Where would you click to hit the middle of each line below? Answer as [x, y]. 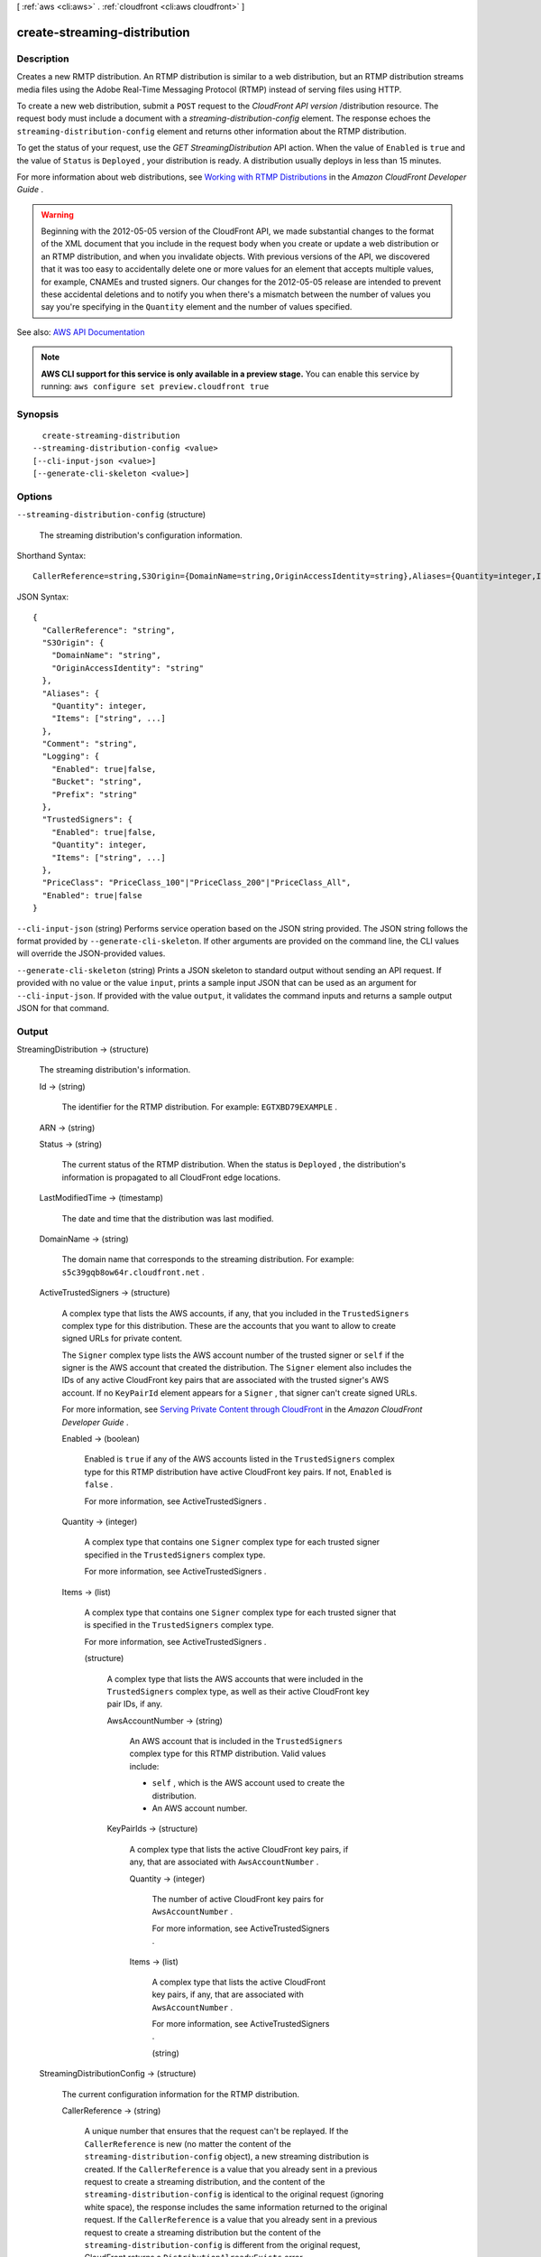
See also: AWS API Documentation [81, 332]
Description [43, 59]
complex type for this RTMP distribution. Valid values [228, 1754]
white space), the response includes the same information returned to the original [236, 2206]
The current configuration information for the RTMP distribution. [181, 2094]
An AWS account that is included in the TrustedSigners [236, 1742]
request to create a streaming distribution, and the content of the [205, 2182]
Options [35, 497]
